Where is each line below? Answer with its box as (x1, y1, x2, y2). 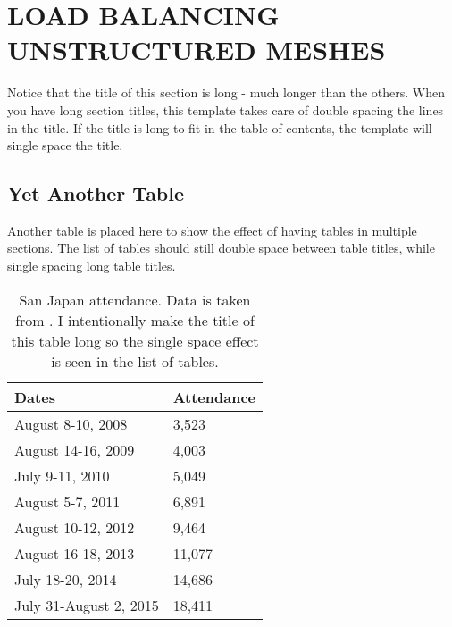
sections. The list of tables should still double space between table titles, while (7, 238, 435, 257)
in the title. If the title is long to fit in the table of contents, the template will (7, 118, 432, 137)
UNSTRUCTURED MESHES (7, 31, 386, 68)
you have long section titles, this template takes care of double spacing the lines (7, 100, 444, 119)
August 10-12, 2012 (14, 516, 135, 538)
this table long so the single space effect (11, 330, 259, 351)
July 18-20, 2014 (14, 568, 117, 589)
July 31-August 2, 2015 (14, 594, 159, 615)
